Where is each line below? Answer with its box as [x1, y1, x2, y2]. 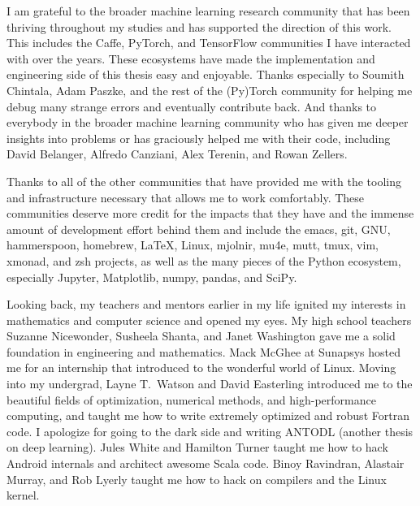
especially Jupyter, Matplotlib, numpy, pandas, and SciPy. [6, 268, 297, 285]
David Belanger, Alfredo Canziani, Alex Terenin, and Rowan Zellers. [6, 145, 348, 162]
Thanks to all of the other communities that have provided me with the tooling [6, 172, 401, 189]
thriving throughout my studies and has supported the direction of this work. [6, 18, 392, 35]
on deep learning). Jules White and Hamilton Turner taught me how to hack [6, 439, 388, 456]
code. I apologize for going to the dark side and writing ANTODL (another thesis [6, 422, 414, 439]
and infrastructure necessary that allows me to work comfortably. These [6, 188, 365, 205]
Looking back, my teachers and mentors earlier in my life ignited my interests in [6, 296, 406, 313]
